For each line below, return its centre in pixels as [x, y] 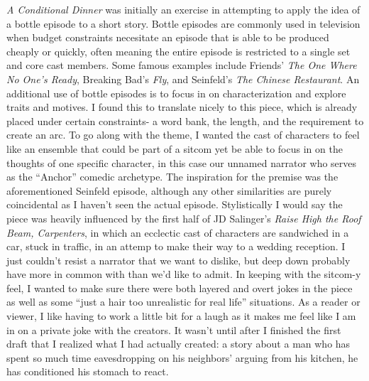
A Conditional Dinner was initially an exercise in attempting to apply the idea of [183, 9]
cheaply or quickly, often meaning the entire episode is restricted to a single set [178, 51]
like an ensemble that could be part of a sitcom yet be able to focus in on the [175, 148]
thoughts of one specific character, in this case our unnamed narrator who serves [182, 162]
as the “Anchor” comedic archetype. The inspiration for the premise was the [172, 177]
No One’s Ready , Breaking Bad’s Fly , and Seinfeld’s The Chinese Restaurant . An [183, 79]
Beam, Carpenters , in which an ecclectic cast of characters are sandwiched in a [178, 232]
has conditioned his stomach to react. [88, 371]
